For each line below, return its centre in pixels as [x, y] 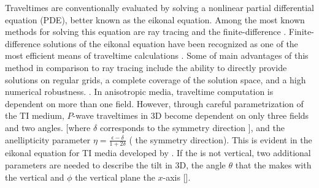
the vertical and [35, 177]
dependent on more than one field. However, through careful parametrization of [154, 103]
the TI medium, [35, 115]
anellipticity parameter [48, 139]
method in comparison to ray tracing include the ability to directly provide [146, 67]
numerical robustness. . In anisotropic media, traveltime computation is [139, 92]
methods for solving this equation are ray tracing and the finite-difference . [146, 32]
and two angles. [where [48, 127]
